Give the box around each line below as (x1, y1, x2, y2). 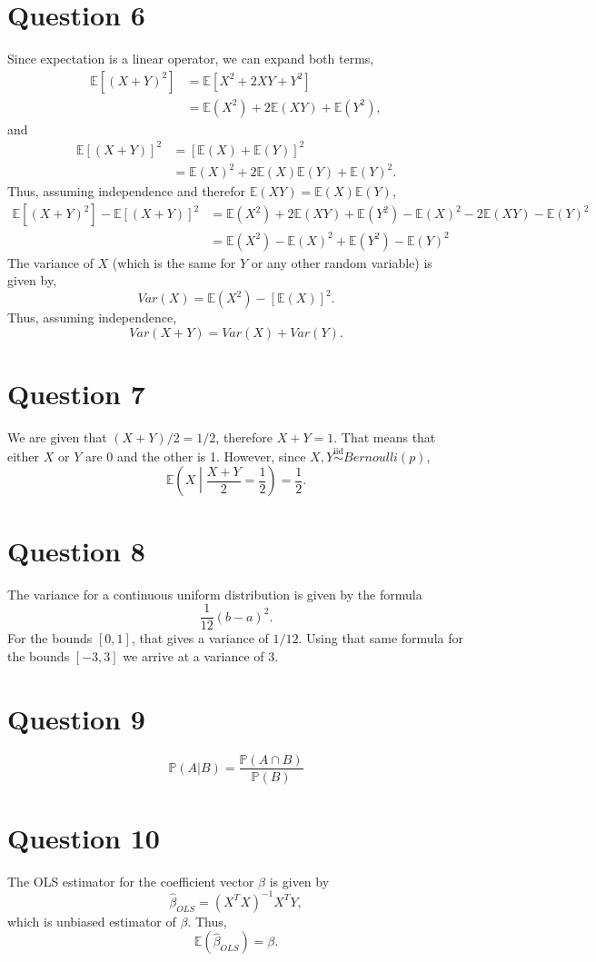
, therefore (215, 428, 273, 446)
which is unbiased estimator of (7, 911, 176, 930)
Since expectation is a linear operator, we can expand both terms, (7, 49, 374, 68)
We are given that (7, 428, 107, 446)
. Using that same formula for (298, 629, 463, 648)
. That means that (333, 428, 436, 446)
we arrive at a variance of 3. (123, 646, 279, 665)
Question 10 (7, 818, 160, 856)
